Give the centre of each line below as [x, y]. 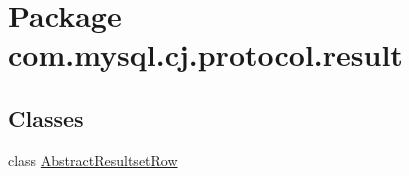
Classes [46, 117]
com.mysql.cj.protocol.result [205, 54]
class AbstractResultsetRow [93, 159]
